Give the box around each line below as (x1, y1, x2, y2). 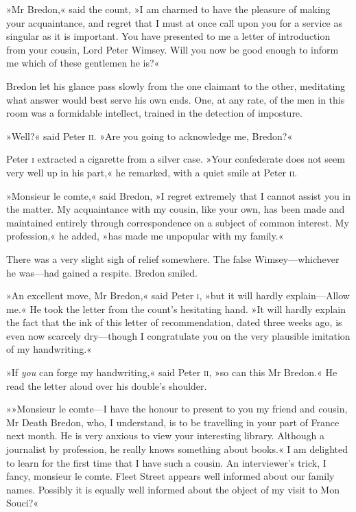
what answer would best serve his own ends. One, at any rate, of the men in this (6, 92, 345, 106)
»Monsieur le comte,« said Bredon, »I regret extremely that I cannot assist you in (6, 188, 351, 202)
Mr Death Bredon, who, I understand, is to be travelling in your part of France (6, 415, 340, 429)
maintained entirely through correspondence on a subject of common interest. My (6, 215, 349, 229)
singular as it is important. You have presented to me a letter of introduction (6, 29, 331, 43)
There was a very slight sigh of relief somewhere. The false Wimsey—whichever (6, 251, 340, 266)
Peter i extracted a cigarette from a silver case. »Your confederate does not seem (6, 152, 345, 166)
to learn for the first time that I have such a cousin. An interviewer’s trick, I (6, 455, 327, 469)
